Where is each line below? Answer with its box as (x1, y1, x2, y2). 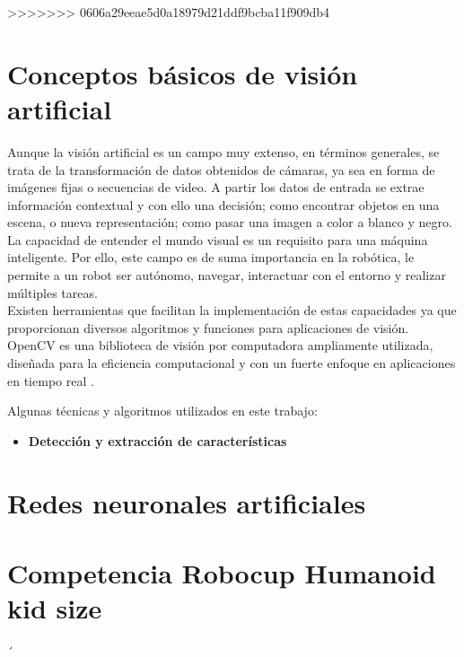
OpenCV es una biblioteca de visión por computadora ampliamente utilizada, (7, 336, 433, 355)
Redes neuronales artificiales (7, 484, 366, 521)
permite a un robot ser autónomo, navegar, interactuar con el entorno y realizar (7, 266, 446, 285)
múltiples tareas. (7, 283, 98, 302)
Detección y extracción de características (28, 431, 287, 450)
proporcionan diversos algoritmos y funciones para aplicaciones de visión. (7, 318, 409, 337)
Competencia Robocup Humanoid (7, 554, 436, 591)
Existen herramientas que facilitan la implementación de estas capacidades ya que (7, 301, 457, 320)
